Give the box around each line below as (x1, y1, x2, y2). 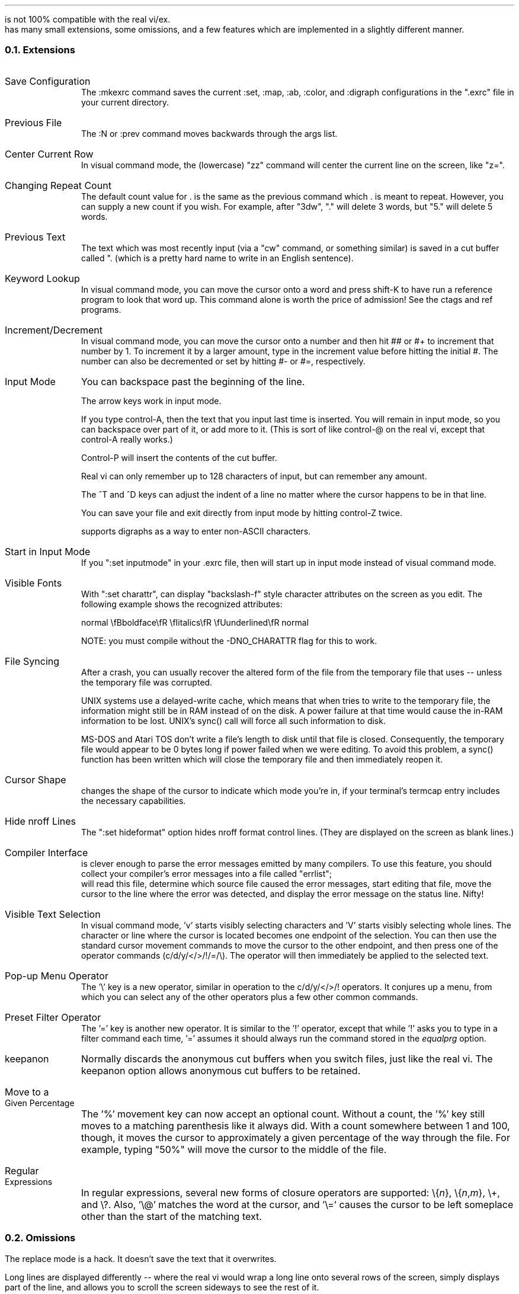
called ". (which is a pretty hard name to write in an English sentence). (81, 252, 354, 263)
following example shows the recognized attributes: (81, 598, 283, 609)
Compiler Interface (5, 846, 88, 859)
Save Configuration (5, 75, 91, 87)
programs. (81, 304, 121, 315)
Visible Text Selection (5, 908, 101, 920)
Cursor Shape (5, 773, 66, 786)
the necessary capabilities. (81, 795, 186, 806)
